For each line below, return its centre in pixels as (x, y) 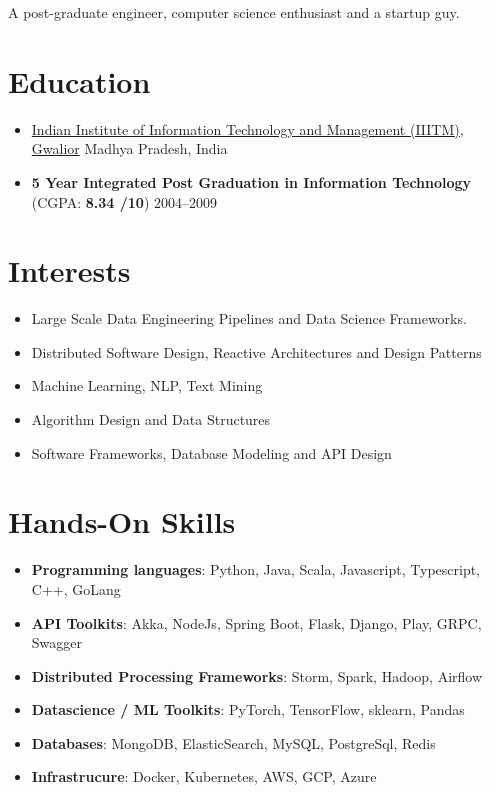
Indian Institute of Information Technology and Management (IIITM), (247, 128)
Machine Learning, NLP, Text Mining (147, 385)
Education (79, 80)
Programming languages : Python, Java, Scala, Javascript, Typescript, (256, 569)
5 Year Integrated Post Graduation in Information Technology (251, 181)
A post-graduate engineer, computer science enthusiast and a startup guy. (234, 12)
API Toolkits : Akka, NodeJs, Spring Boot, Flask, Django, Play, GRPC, (256, 622)
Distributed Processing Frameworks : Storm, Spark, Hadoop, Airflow (257, 675)
